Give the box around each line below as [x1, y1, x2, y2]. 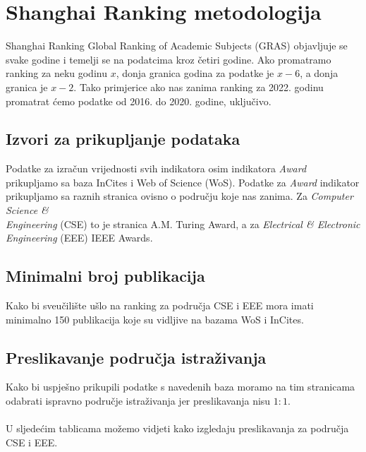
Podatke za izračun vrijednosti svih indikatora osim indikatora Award [6, 161, 307, 176]
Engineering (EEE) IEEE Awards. [6, 230, 153, 245]
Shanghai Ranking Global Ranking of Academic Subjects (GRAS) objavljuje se [6, 38, 348, 53]
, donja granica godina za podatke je [116, 66, 274, 81]
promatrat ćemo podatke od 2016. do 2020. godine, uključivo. [6, 93, 272, 108]
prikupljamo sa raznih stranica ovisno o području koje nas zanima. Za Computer [6, 189, 353, 203]
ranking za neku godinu [6, 66, 107, 81]
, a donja [300, 66, 338, 81]
